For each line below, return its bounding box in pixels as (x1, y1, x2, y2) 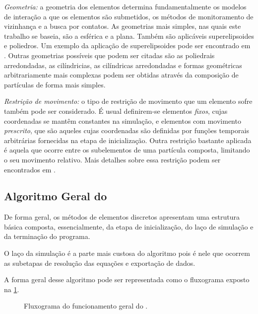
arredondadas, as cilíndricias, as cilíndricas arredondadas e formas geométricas (4, 60, 242, 70)
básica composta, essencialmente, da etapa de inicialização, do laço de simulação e (4, 221, 254, 232)
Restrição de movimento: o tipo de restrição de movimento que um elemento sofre (4, 96, 253, 106)
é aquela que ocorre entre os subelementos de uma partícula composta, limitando (4, 145, 250, 155)
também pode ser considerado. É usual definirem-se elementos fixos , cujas (4, 105, 228, 116)
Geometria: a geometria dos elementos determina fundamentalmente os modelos (4, 1, 247, 11)
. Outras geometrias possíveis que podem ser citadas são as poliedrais (4, 50, 215, 60)
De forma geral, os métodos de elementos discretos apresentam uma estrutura (4, 212, 240, 222)
